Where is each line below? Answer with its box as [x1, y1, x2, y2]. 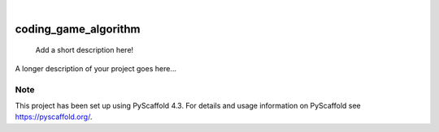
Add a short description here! [35, 45, 134, 55]
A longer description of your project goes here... [15, 63, 176, 73]
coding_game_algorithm [15, 22, 141, 36]
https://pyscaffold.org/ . [15, 112, 93, 121]
